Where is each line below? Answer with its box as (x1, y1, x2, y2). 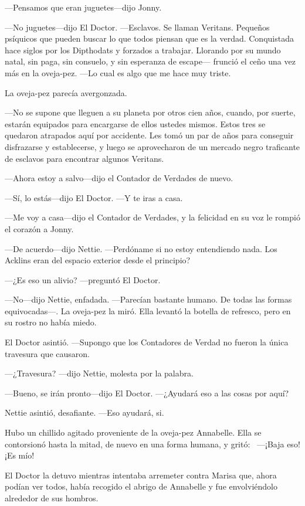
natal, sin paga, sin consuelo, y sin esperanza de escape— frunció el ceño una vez (5, 55, 296, 67)
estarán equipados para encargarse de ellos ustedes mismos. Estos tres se (5, 117, 266, 130)
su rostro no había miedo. (5, 316, 97, 328)
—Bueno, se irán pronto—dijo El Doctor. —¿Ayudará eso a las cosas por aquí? (5, 386, 289, 399)
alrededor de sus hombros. (5, 492, 99, 504)
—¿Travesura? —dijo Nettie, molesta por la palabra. (5, 367, 194, 379)
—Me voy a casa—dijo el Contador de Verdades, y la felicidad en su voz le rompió (5, 211, 300, 223)
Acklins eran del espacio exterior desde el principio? (5, 254, 191, 266)
